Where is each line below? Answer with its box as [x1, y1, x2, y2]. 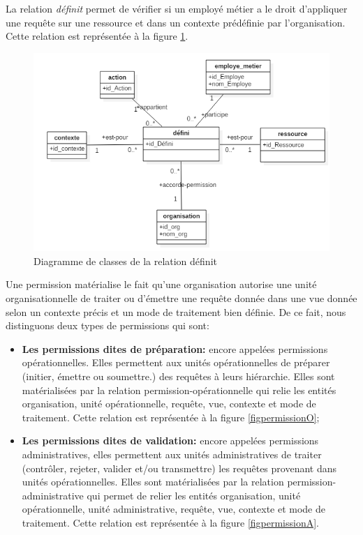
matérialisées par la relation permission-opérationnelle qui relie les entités [22, 382, 336, 397]
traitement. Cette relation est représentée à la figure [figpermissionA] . [22, 515, 319, 529]
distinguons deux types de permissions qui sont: [6, 318, 209, 333]
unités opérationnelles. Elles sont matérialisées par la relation [22, 474, 284, 489]
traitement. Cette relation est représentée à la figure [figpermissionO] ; [22, 409, 320, 424]
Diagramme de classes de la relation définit [34, 253, 217, 268]
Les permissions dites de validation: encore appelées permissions [22, 433, 319, 448]
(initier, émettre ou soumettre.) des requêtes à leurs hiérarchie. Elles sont [22, 369, 335, 383]
